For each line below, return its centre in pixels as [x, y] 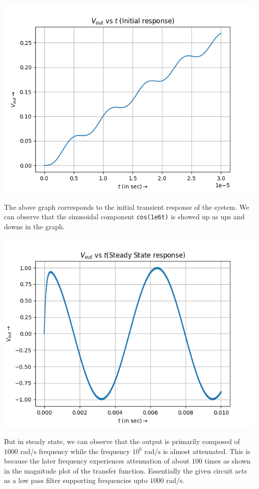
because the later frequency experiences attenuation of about [97, 461]
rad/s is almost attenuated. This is [197, 451]
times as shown [228, 461]
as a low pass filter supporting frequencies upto [76, 480]
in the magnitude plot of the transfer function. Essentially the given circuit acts [126, 470]
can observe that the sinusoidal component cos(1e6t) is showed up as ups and [125, 217]
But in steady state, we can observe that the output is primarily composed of [122, 441]
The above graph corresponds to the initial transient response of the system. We [127, 207]
